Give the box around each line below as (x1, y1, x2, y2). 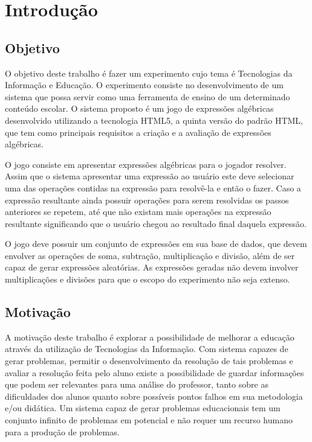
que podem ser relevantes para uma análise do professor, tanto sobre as (5, 378, 268, 391)
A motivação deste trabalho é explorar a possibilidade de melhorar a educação (5, 330, 294, 343)
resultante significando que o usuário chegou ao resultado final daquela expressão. (5, 217, 307, 229)
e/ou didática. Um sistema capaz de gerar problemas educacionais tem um (5, 402, 281, 414)
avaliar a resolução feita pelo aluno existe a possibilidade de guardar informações (5, 366, 304, 379)
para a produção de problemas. (5, 425, 120, 438)
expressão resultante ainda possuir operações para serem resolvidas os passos (5, 193, 289, 206)
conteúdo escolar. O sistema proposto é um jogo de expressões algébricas (5, 102, 274, 115)
